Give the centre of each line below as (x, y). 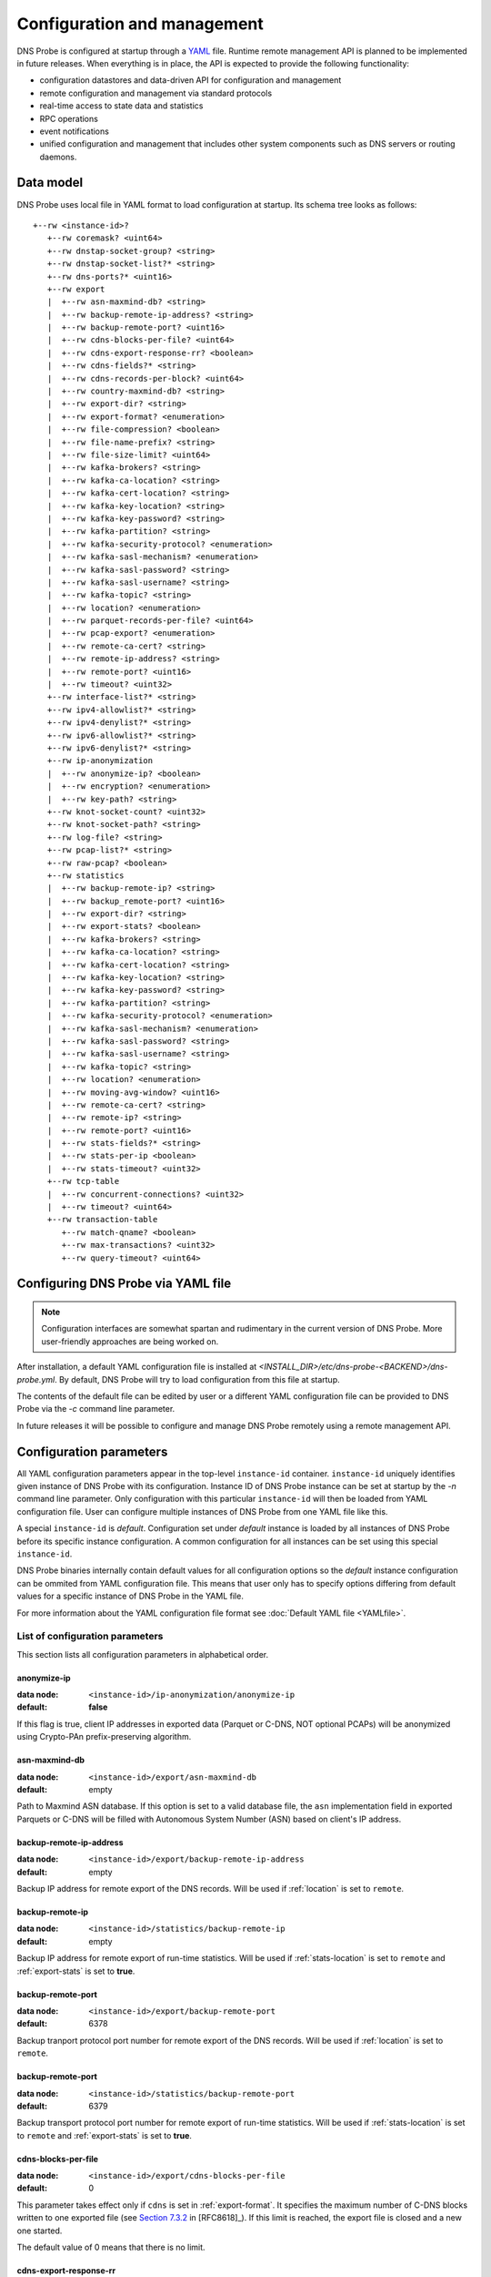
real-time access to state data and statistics (121, 106)
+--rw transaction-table (102, 1220)
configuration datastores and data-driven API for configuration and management (190, 80)
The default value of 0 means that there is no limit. (111, 2247)
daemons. (58, 157)
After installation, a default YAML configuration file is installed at (137, 1367)
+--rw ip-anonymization (100, 761)
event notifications (74, 131)
